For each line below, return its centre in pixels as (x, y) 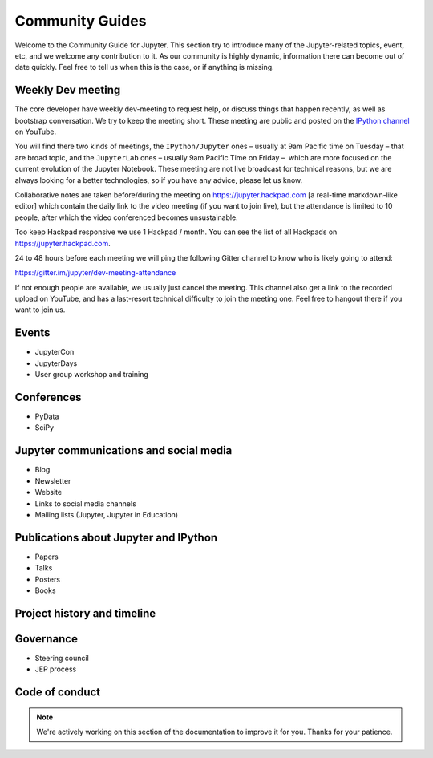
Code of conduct (58, 693)
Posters (47, 579)
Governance (46, 639)
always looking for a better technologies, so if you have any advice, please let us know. (159, 180)
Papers (47, 557)
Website (49, 492)
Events (32, 333)
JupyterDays (56, 363)
